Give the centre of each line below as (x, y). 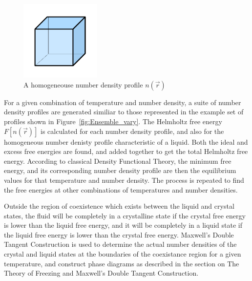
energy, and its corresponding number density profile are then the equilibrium (120, 170)
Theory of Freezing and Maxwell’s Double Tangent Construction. (101, 273)
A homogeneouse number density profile (83, 84)
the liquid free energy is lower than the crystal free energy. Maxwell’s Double (119, 234)
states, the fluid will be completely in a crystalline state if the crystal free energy (125, 215)
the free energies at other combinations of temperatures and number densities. (121, 189)
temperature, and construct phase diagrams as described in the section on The (122, 263)
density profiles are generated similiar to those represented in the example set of (124, 112)
